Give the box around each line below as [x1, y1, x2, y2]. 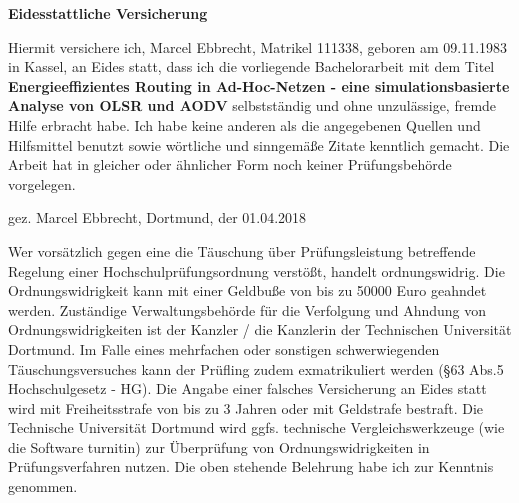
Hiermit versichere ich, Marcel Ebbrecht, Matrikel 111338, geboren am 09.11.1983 [8, 36, 508, 57]
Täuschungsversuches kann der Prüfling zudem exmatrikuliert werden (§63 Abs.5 [8, 358, 504, 379]
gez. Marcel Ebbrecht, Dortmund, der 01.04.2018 [8, 207, 307, 228]
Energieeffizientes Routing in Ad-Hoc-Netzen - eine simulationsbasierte [8, 75, 510, 96]
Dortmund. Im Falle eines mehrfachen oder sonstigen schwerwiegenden [8, 338, 440, 359]
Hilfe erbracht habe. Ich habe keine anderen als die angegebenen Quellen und [8, 114, 481, 135]
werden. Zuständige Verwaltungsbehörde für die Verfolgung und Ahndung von [8, 299, 486, 320]
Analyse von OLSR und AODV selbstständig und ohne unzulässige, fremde [8, 95, 497, 116]
